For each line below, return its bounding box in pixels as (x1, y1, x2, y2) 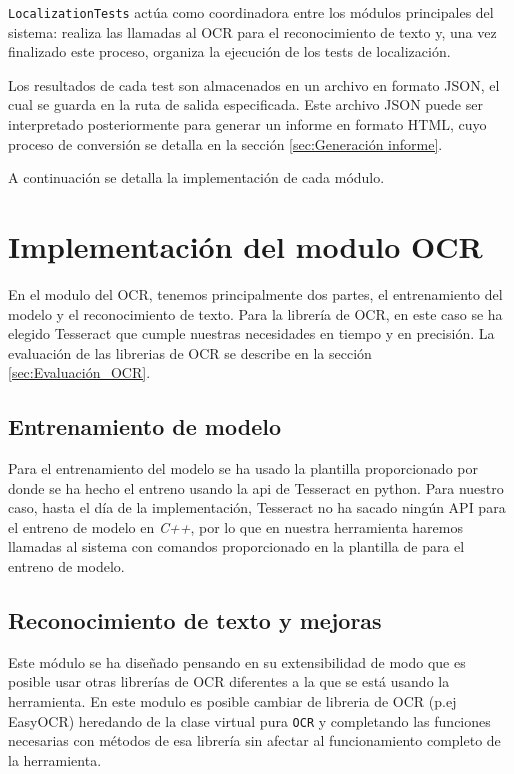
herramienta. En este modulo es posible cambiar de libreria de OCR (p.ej (8, 691, 457, 712)
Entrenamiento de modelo (8, 411, 281, 442)
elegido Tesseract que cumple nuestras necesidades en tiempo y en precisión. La (8, 323, 495, 344)
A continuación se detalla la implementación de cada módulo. (8, 167, 385, 188)
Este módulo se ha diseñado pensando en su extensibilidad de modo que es (8, 651, 466, 672)
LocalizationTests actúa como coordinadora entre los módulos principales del (8, 2, 494, 22)
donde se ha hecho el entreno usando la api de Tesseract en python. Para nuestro (8, 477, 504, 498)
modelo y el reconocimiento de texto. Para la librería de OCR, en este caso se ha (8, 303, 503, 324)
